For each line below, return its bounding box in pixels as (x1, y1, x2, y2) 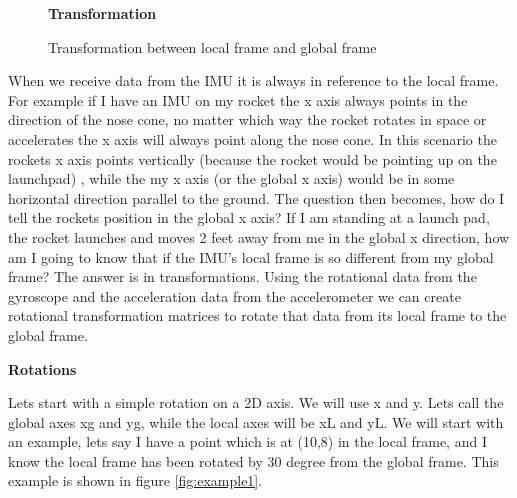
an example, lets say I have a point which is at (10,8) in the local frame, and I (8, 431, 487, 452)
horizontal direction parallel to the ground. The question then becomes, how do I (8, 187, 505, 208)
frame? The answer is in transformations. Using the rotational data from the (8, 266, 477, 287)
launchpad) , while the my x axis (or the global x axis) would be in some (8, 168, 455, 189)
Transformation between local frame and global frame (48, 36, 377, 57)
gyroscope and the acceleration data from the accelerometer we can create (8, 285, 461, 306)
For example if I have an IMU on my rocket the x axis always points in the (8, 89, 468, 110)
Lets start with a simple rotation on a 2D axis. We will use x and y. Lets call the (8, 392, 504, 413)
